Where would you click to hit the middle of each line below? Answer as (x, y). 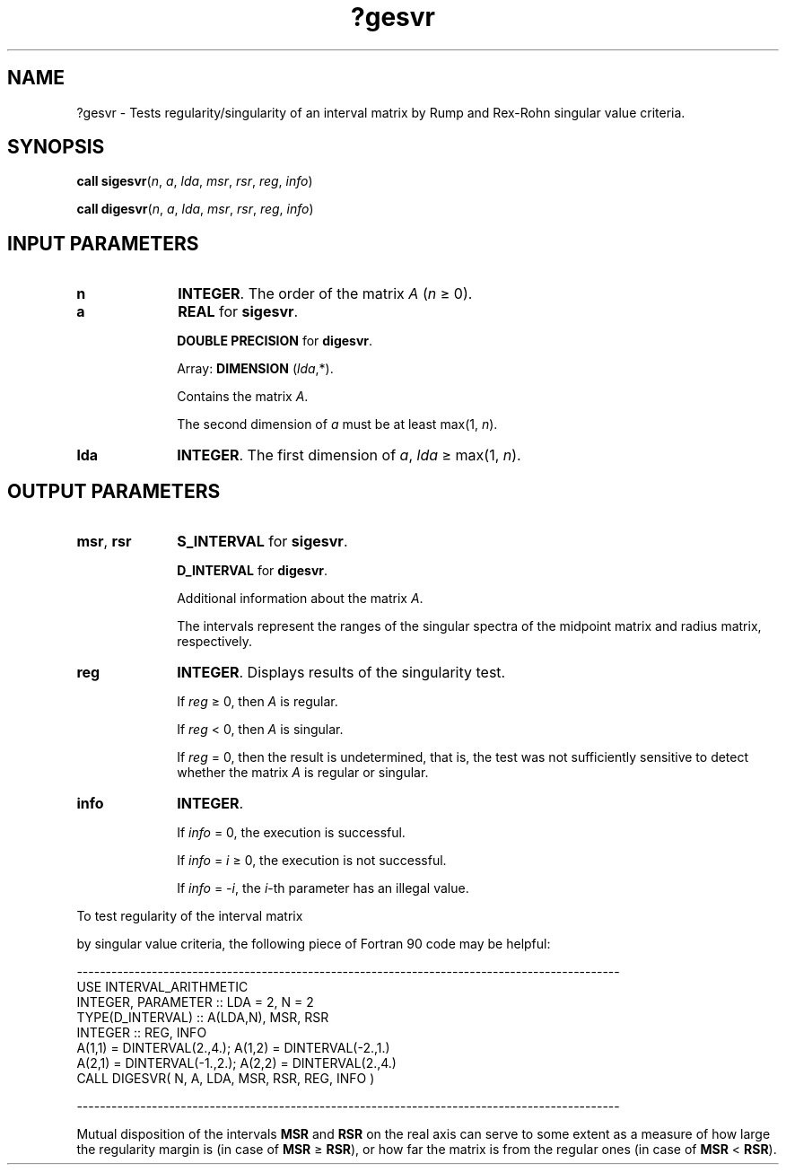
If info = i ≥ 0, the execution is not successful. (312, 861)
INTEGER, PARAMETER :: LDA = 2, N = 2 (195, 1002)
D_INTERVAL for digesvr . (253, 571)
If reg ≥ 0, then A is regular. (258, 702)
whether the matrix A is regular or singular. (303, 773)
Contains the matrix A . (243, 397)
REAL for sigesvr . (238, 312)
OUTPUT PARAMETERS (114, 491)
